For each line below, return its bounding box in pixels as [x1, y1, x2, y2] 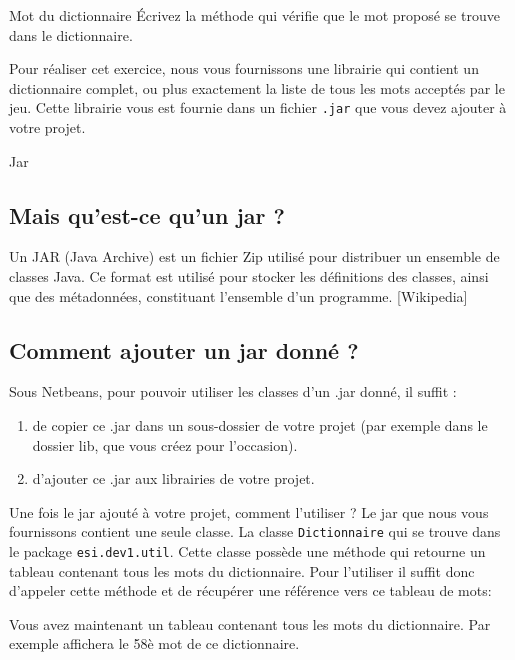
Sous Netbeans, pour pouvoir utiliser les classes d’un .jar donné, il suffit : [9, 381, 457, 402]
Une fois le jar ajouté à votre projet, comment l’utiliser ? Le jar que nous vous [9, 501, 489, 522]
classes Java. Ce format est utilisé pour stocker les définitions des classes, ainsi [9, 266, 489, 287]
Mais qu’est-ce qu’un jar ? [9, 199, 285, 230]
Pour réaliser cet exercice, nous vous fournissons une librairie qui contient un [9, 58, 479, 79]
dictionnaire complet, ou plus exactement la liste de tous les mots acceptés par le [9, 77, 505, 98]
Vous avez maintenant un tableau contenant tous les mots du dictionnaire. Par [9, 613, 491, 634]
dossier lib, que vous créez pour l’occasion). [32, 434, 298, 455]
